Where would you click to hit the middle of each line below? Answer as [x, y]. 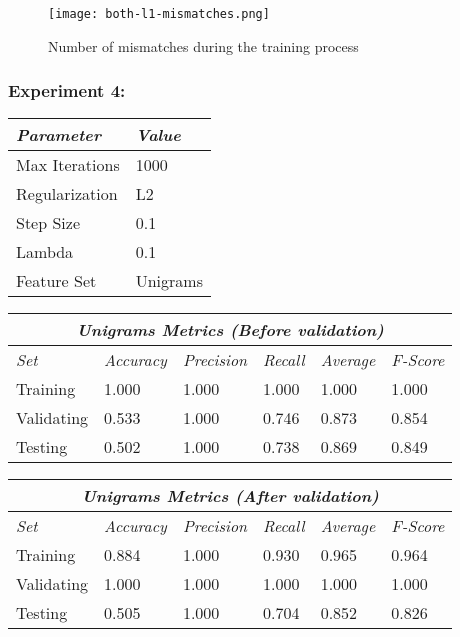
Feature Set [56, 281]
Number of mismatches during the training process [203, 45]
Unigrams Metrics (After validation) [230, 496]
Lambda [45, 252]
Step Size [48, 223]
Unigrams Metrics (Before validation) [230, 330]
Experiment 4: [67, 90]
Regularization [67, 194]
